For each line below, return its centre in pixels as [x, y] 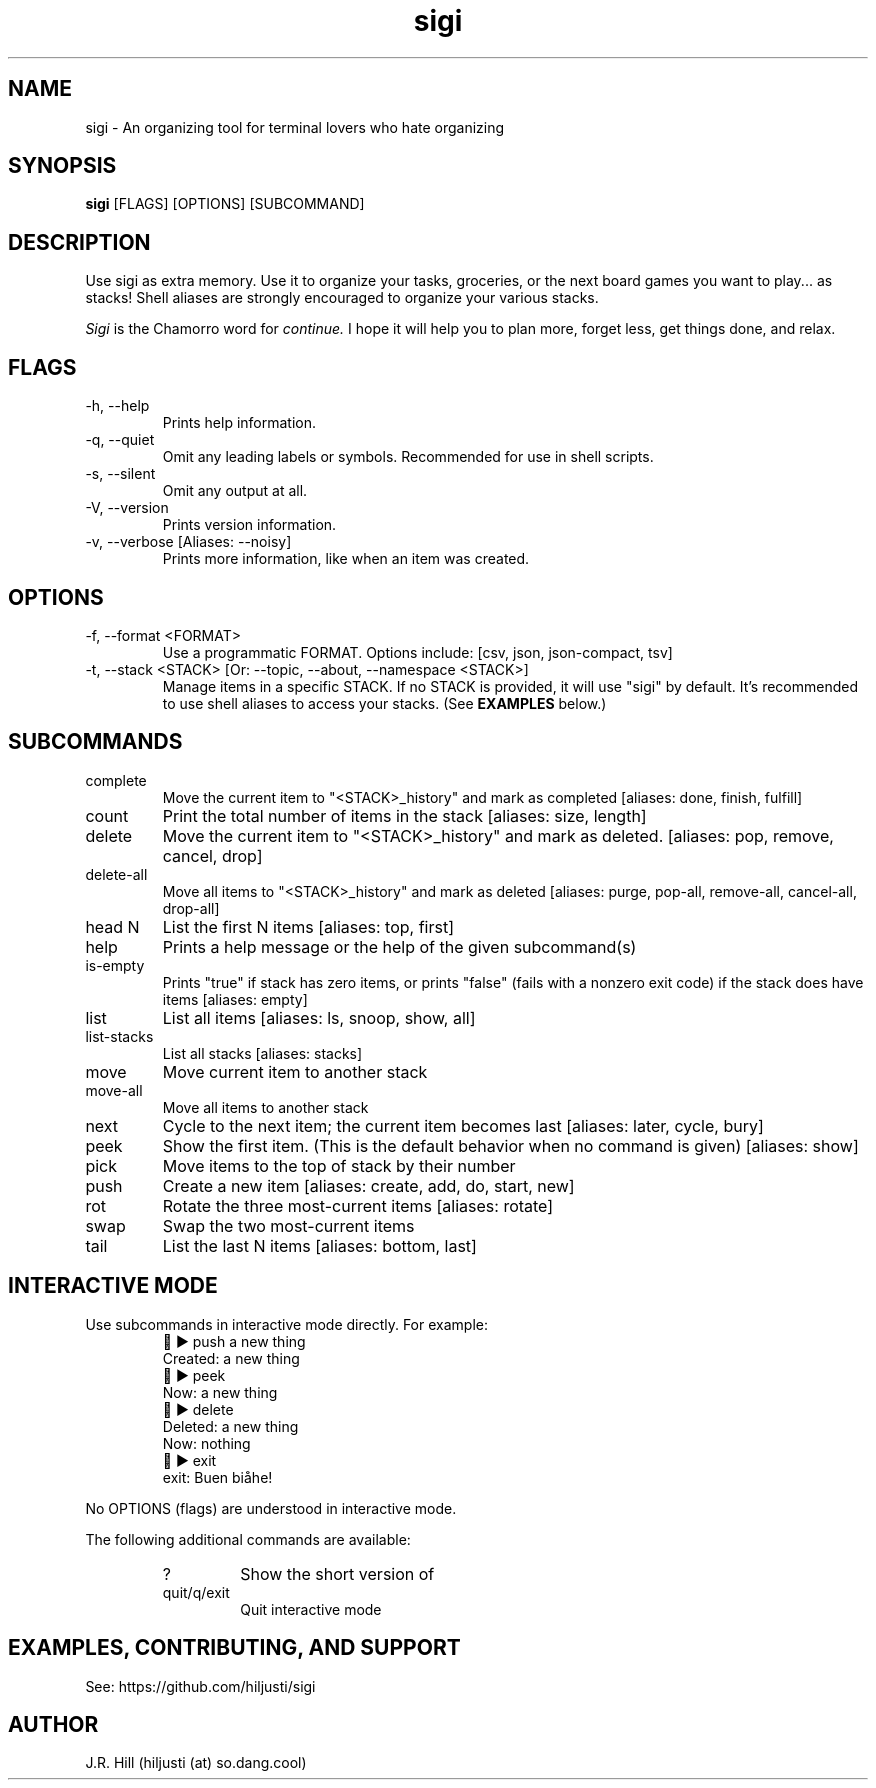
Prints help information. [239, 423]
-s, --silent [120, 474]
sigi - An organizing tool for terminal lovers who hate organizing [295, 127]
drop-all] [191, 908]
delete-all [116, 874]
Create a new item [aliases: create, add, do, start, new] [368, 1185]
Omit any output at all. [235, 491]
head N [112, 926]
